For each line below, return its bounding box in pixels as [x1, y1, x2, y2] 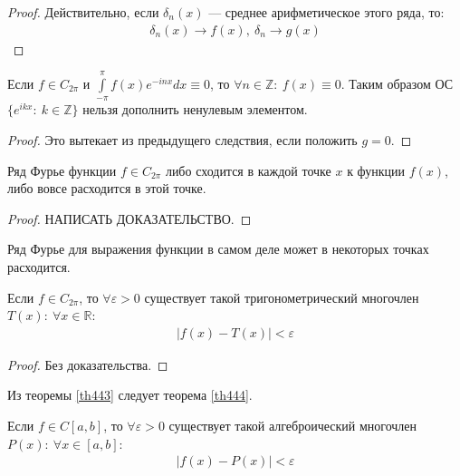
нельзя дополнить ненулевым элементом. [82, 100, 308, 119]
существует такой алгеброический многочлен [168, 415, 417, 434]
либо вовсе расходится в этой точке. [7, 179, 206, 198]
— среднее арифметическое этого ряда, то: [208, 3, 445, 21]
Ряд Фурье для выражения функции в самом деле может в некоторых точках [7, 239, 429, 258]
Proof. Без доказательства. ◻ [7, 355, 168, 374]
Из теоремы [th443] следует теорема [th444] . [7, 385, 253, 404]
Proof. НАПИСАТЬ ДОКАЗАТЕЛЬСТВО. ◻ [7, 209, 252, 228]
